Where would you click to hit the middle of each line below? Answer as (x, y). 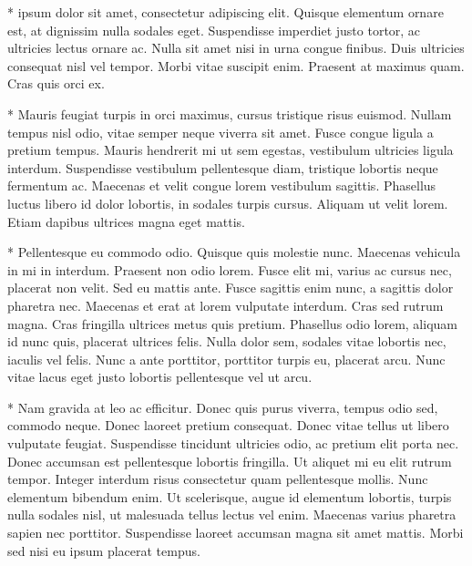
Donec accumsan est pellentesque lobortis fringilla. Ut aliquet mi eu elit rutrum (230, 461)
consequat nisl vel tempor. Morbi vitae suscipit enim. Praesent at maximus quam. (236, 65)
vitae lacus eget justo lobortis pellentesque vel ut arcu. (160, 377)
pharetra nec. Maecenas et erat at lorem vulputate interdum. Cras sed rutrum (226, 305)
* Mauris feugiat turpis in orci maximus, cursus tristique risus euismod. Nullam (230, 113)
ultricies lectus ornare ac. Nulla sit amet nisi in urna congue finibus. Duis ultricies (236, 48)
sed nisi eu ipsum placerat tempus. (104, 550)
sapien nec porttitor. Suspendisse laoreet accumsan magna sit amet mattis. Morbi (236, 533)
